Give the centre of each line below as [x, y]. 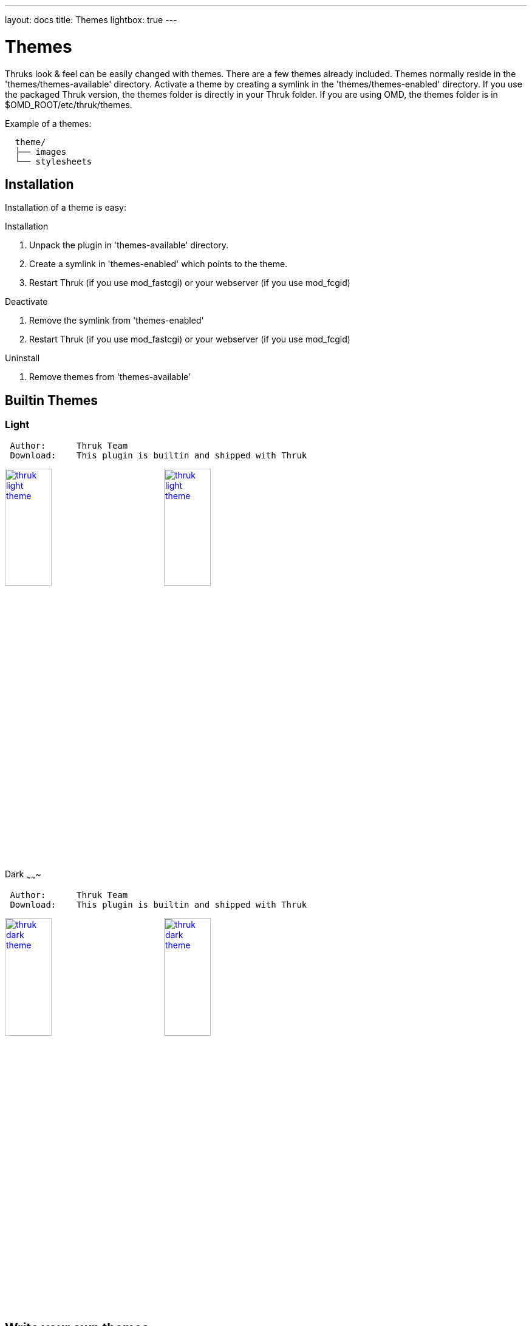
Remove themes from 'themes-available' [110, 377]
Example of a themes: [48, 123]
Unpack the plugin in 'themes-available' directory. [129, 245]
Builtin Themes [52, 400]
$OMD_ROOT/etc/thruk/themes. [69, 104]
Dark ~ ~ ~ [23, 875]
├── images [41, 151]
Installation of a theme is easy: [66, 208]
